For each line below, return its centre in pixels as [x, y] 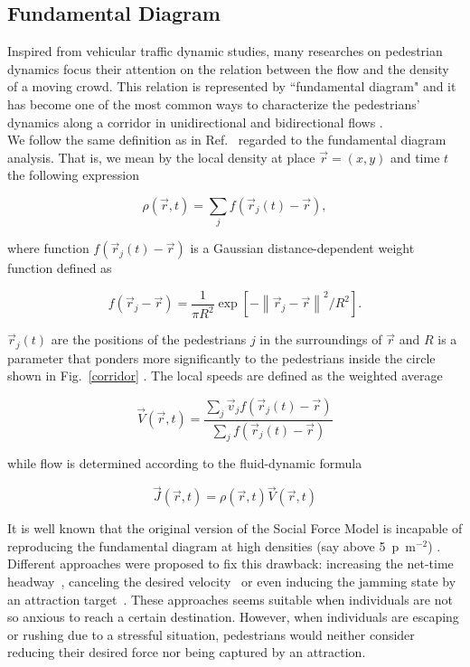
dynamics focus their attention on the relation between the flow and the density [228, 68]
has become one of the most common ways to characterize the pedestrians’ [214, 103]
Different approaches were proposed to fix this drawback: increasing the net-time [230, 564]
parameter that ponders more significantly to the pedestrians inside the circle [221, 357]
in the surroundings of [321, 339]
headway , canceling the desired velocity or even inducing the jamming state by [232, 581]
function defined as [60, 268]
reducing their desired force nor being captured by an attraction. [187, 652]
